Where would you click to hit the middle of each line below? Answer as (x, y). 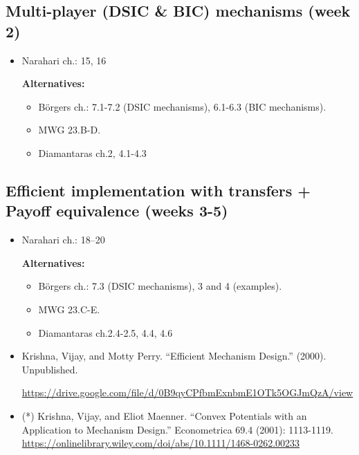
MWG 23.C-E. (69, 309)
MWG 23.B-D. (70, 130)
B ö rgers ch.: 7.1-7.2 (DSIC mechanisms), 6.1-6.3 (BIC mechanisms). (182, 106)
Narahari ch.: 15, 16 (64, 60)
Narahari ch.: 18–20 (63, 240)
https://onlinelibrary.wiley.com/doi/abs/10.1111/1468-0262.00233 (161, 443)
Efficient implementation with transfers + (158, 190)
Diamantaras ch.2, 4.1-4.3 (92, 152)
